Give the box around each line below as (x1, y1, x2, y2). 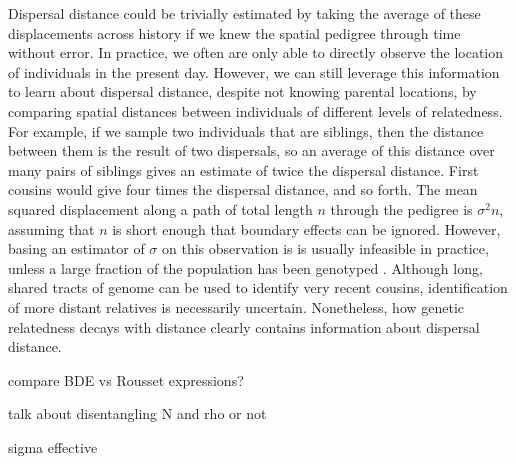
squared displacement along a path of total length (8, 198, 313, 219)
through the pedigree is (330, 198, 473, 219)
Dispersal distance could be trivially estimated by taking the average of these (8, 3, 481, 23)
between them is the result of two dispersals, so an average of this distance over (8, 140, 495, 161)
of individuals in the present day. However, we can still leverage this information (8, 61, 500, 82)
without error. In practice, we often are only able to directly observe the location (8, 42, 504, 63)
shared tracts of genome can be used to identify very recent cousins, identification (8, 277, 508, 298)
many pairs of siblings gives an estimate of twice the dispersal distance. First (8, 159, 479, 180)
